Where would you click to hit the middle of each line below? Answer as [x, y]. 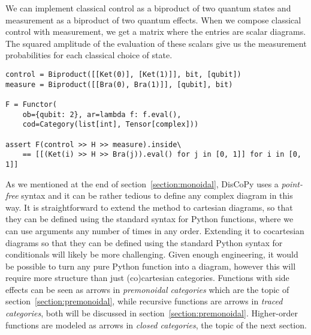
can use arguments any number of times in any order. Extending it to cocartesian [155, 230]
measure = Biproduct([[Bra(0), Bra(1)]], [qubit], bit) [119, 84]
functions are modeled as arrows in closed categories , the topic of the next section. [156, 324]
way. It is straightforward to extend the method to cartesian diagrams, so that [149, 207]
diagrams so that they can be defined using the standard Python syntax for [144, 242]
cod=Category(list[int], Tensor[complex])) [111, 125]
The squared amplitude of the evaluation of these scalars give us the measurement [156, 43]
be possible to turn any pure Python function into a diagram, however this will [151, 266]
